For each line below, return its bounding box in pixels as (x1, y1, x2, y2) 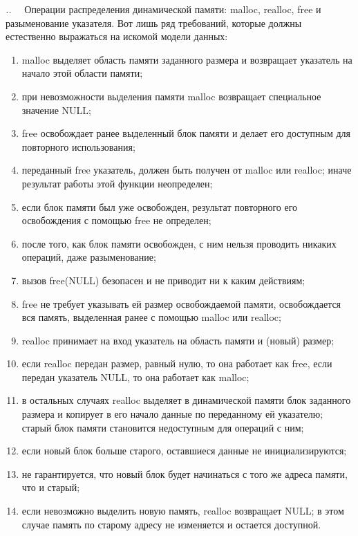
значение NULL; (21, 102, 91, 117)
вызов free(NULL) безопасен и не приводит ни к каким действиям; (21, 272, 305, 287)
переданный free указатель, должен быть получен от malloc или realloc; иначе (21, 163, 352, 177)
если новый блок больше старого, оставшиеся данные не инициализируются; (21, 443, 347, 458)
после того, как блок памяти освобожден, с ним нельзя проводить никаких (21, 236, 337, 250)
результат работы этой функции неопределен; (21, 176, 213, 190)
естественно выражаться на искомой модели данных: (6, 29, 228, 44)
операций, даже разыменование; (21, 250, 156, 264)
